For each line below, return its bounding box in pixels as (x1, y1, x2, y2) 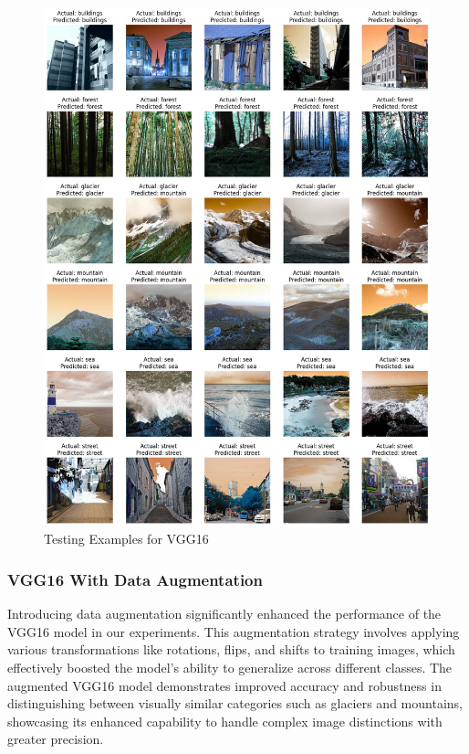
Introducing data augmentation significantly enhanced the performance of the (7, 604, 442, 623)
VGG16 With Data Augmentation (7, 568, 263, 590)
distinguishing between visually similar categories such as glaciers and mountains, (7, 694, 463, 713)
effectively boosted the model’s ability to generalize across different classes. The (7, 657, 453, 676)
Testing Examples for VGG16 (44, 529, 209, 548)
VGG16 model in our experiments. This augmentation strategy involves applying (7, 621, 460, 641)
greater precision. (7, 729, 104, 749)
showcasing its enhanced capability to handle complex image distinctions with (7, 711, 443, 730)
